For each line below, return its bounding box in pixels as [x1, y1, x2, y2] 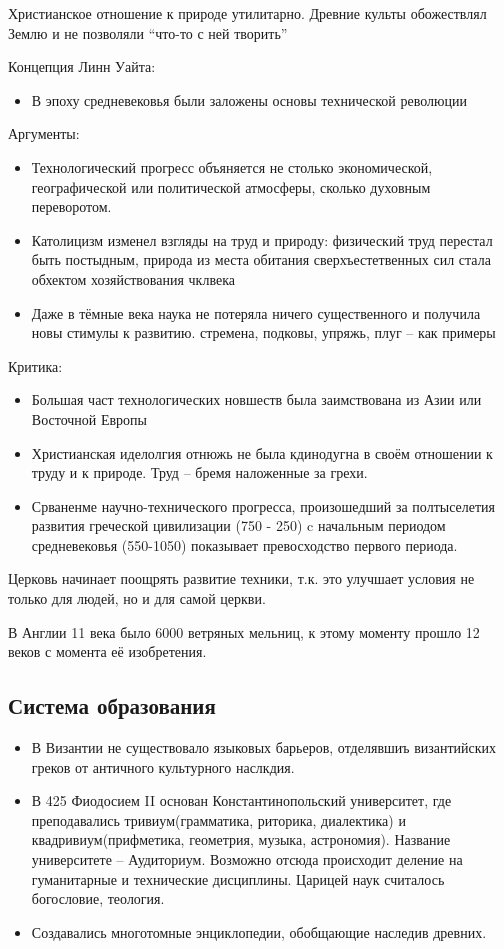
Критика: [8, 355, 63, 376]
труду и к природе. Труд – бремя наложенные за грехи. [31, 462, 368, 483]
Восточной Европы [31, 408, 148, 429]
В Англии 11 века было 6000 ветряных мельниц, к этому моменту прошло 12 [8, 621, 480, 642]
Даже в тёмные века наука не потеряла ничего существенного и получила [31, 302, 481, 323]
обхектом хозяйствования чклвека [31, 268, 235, 289]
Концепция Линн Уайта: [8, 56, 156, 77]
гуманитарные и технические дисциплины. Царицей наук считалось [31, 868, 445, 889]
